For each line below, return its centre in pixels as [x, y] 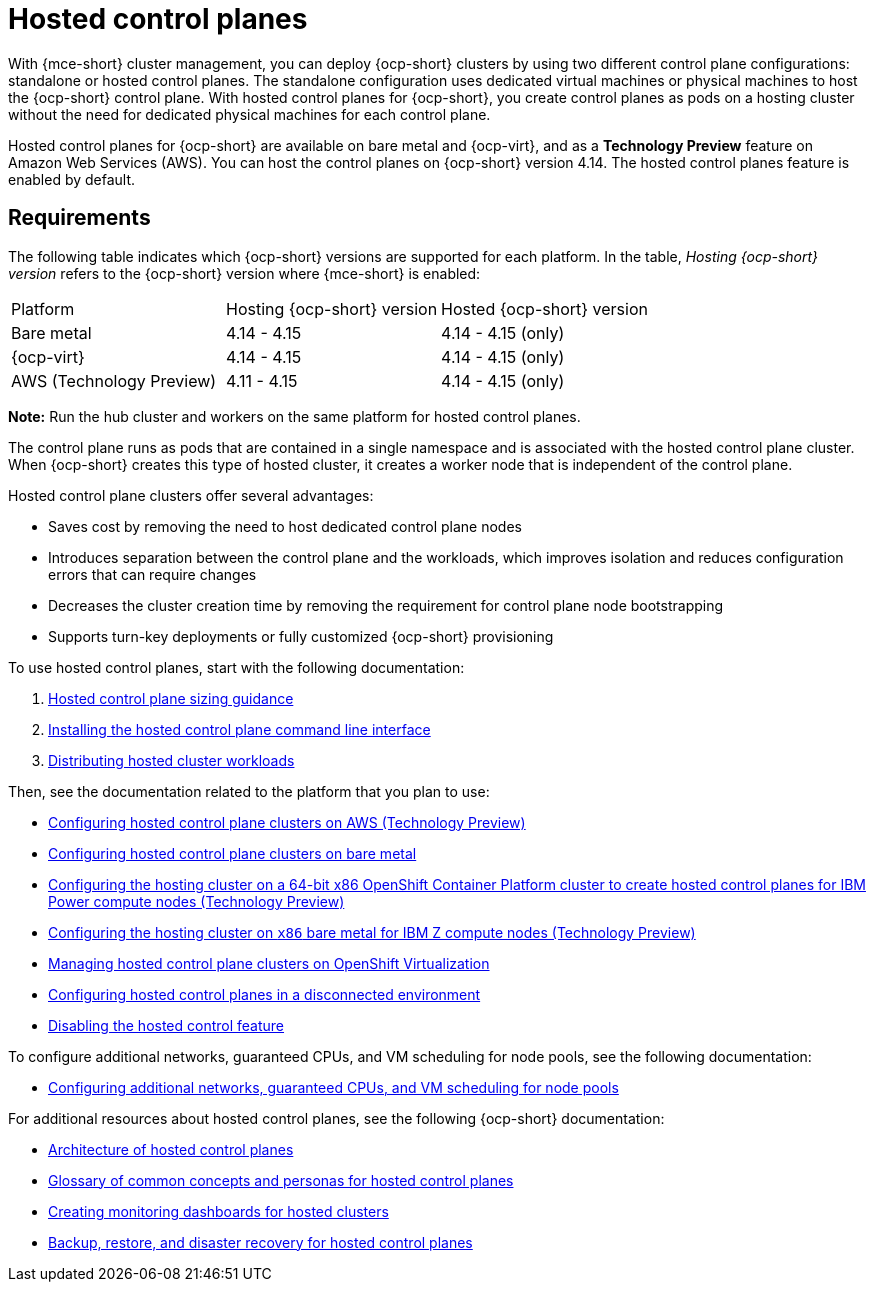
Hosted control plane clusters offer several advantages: [191, 495]
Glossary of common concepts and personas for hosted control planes [281, 1180]
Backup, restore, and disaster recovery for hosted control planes [260, 1242]
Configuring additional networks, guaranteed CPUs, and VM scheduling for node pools [333, 1087]
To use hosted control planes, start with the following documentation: [236, 667]
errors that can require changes [152, 574]
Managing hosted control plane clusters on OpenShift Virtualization [269, 963]
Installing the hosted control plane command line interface [239, 729]
